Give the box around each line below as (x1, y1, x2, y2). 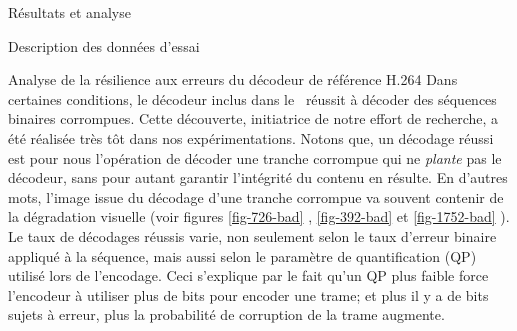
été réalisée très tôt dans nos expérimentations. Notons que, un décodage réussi (8, 127, 494, 148)
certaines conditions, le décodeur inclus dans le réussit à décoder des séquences (8, 88, 497, 109)
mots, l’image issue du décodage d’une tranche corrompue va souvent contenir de (8, 186, 504, 207)
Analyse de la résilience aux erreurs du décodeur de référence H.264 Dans (8, 69, 458, 90)
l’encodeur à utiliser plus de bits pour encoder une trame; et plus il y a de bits (8, 284, 489, 305)
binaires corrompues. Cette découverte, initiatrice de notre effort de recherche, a (8, 108, 499, 129)
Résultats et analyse (8, 2, 131, 22)
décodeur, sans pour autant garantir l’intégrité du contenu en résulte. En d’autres (8, 167, 508, 188)
